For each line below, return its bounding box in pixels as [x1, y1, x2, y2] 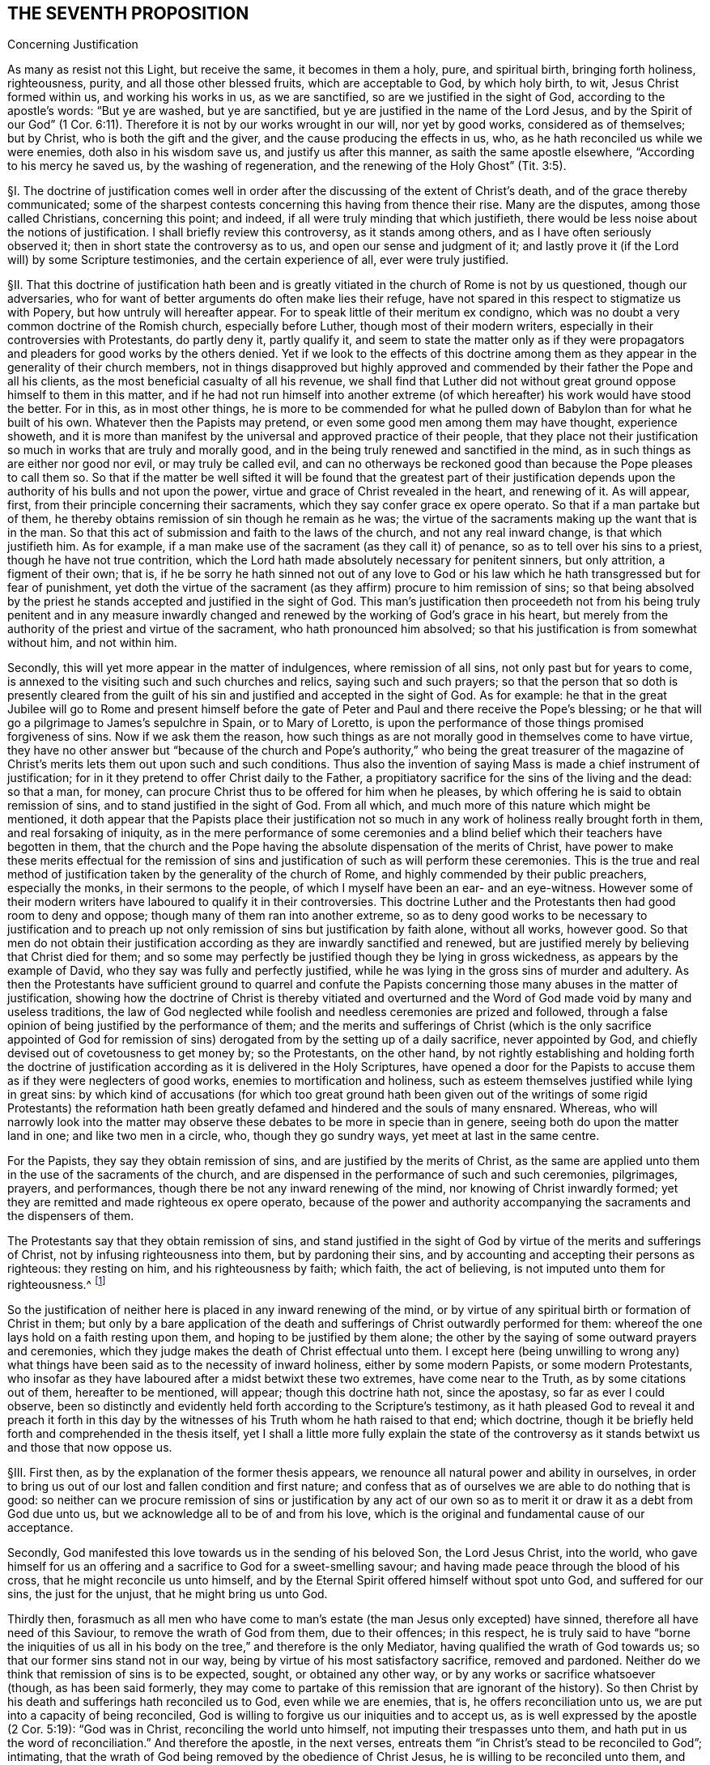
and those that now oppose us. [7, 1440, 172, 1455]
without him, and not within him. [7, 636, 177, 650]
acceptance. [7, 1520, 74, 1535]
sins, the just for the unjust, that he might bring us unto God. [7, 1587, 328, 1601]
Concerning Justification [7, 37, 138, 52]
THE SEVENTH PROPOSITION [7, 3, 249, 23]
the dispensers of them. [7, 1209, 134, 1223]
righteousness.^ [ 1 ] [7, 1275, 106, 1292]
